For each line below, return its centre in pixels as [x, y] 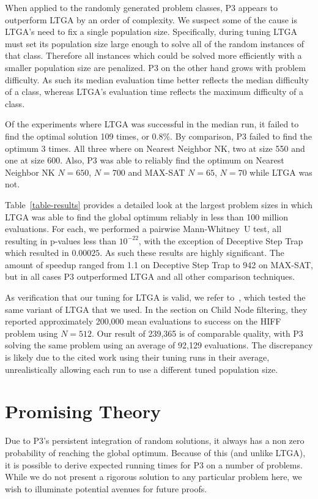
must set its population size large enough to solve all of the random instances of [155, 43]
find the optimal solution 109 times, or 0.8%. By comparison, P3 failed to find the [158, 136]
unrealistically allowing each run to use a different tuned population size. [142, 369]
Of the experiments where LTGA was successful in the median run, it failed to [152, 124]
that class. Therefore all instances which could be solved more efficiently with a [153, 55]
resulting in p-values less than [61, 240]
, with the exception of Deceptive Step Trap [221, 240]
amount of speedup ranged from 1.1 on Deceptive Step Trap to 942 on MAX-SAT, [159, 264]
